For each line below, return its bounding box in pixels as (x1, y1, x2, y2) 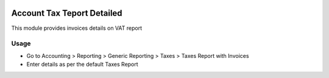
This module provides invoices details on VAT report (11, 24, 143, 32)
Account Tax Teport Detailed (11, 8, 122, 18)
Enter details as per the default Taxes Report (26, 61, 138, 68)
